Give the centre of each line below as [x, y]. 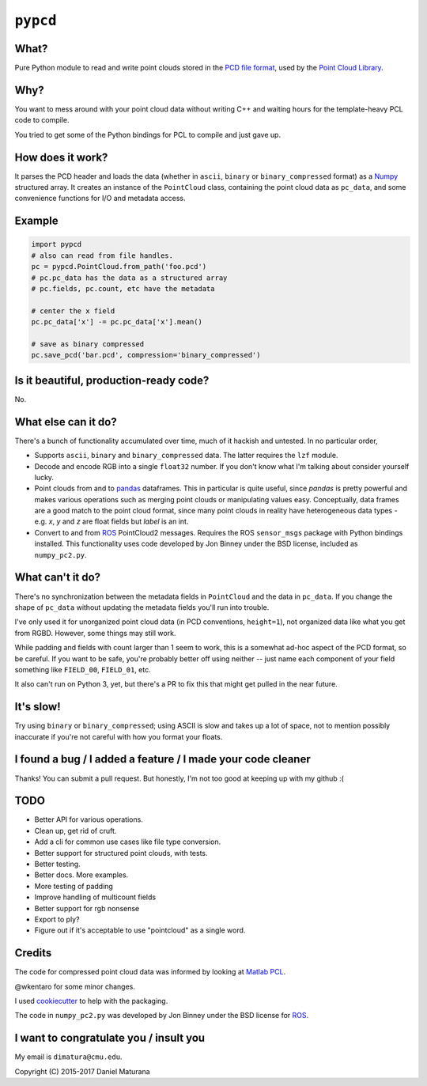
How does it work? [61, 157]
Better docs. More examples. [81, 875]
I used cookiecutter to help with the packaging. [91, 1001]
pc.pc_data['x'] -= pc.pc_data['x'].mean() [117, 322]
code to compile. [42, 120]
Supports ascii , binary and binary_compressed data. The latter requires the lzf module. [186, 456]
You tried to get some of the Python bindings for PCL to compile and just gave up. [147, 134]
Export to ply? [57, 919]
